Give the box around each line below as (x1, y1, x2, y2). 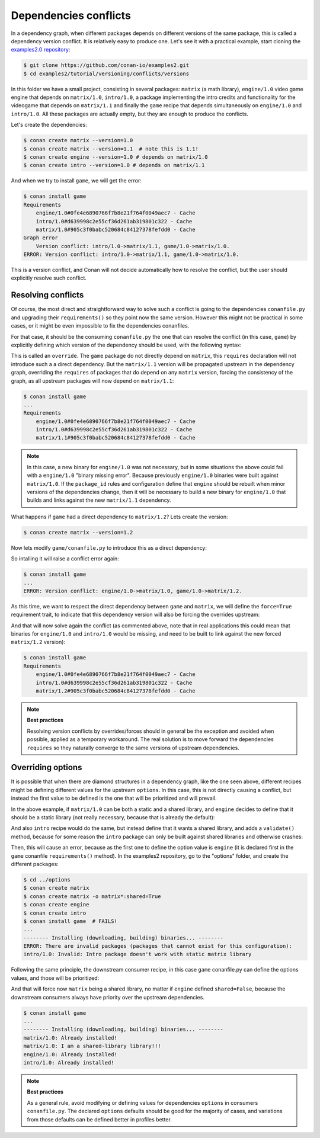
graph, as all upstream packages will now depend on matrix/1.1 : (11, 377, 174, 384)
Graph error (23, 235, 59, 241)
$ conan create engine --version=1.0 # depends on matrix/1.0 (23, 154, 208, 161)
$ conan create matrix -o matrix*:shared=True (23, 893, 161, 900)
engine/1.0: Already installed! (23, 1051, 118, 1057)
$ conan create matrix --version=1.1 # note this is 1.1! (23, 145, 199, 152)
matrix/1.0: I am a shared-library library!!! (23, 1043, 161, 1050)
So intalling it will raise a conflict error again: (11, 555, 120, 562)
